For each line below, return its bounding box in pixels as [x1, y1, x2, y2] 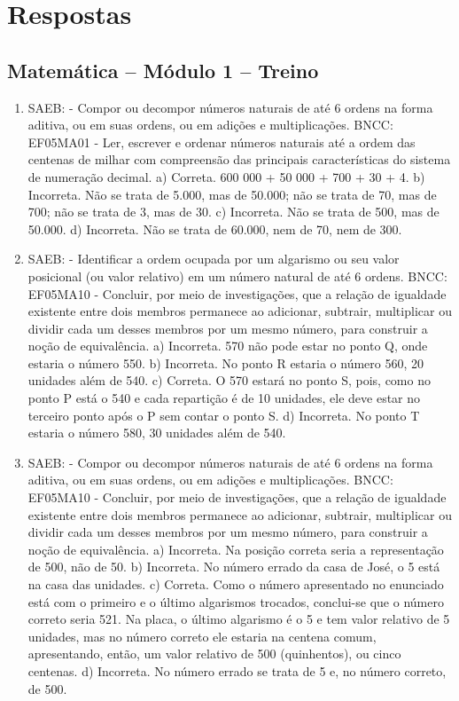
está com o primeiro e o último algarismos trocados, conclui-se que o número [27, 592, 444, 610]
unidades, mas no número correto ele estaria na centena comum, [27, 626, 377, 645]
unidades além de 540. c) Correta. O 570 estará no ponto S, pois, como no [27, 371, 431, 390]
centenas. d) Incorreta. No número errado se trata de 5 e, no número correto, [27, 661, 447, 680]
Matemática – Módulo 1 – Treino [7, 56, 319, 83]
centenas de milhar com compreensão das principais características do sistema [27, 150, 451, 169]
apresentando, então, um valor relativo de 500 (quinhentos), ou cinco [27, 644, 401, 663]
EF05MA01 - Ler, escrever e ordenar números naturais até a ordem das [27, 132, 416, 151]
